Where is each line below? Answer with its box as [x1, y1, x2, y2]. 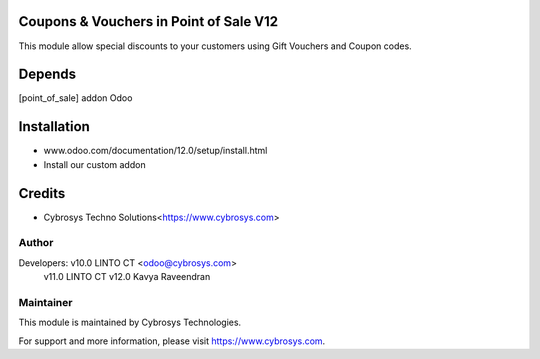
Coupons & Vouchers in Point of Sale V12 [18, 13, 279, 30]
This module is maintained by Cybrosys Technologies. [18, 316, 242, 329]
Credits [18, 185, 66, 202]
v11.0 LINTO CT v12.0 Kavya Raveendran [43, 271, 211, 283]
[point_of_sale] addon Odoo [18, 92, 133, 104]
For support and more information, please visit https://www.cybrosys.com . [18, 335, 326, 347]
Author [18, 236, 54, 250]
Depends [18, 66, 77, 83]
